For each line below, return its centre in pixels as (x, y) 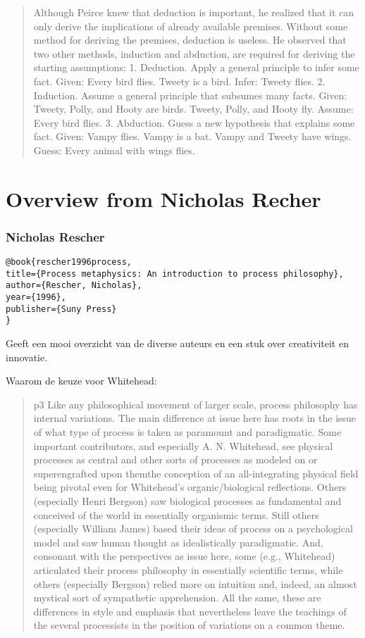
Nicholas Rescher (55, 236)
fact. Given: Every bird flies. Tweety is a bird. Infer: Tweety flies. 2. (179, 81)
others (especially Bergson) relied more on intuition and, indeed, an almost (195, 583)
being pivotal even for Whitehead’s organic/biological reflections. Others (190, 487)
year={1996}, (36, 298)
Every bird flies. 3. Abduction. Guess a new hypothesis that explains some (194, 122)
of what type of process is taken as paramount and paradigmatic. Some (187, 432)
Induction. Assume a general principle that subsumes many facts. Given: (190, 95)
